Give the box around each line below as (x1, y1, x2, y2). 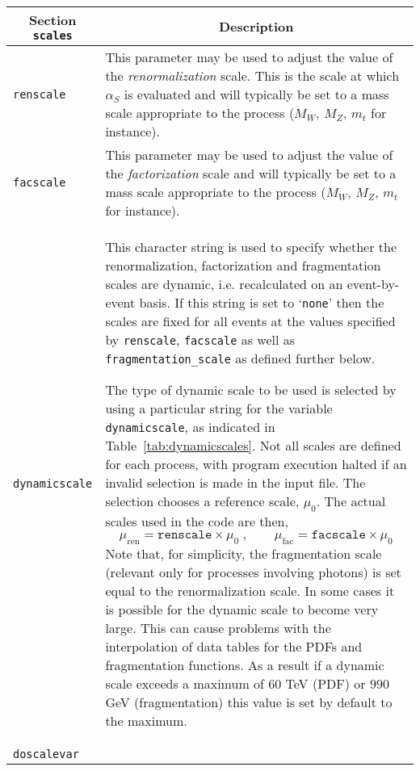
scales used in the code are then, (105, 512, 288, 531)
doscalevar (13, 748, 79, 761)
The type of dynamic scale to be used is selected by (105, 380, 397, 399)
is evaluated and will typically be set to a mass (124, 85, 389, 103)
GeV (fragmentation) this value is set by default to (105, 693, 393, 712)
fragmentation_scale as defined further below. (105, 349, 376, 367)
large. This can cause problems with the (105, 618, 331, 638)
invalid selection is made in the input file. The (105, 473, 366, 492)
